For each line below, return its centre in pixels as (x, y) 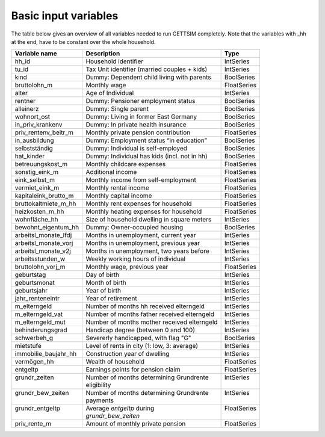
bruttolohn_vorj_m (40, 267)
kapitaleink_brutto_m (44, 196)
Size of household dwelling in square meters (149, 220)
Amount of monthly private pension (136, 424)
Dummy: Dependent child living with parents (149, 77)
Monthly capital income (119, 196)
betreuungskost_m (41, 164)
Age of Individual (110, 93)
